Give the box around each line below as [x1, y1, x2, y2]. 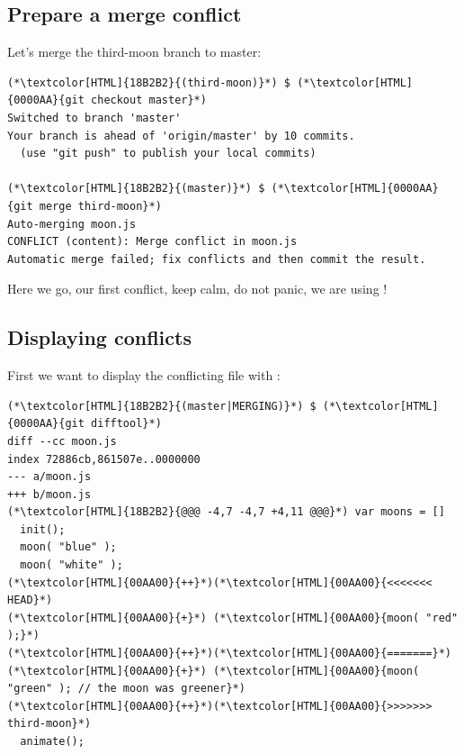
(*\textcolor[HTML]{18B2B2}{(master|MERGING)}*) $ [7, 399, 317, 413]
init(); [20, 522, 66, 536]
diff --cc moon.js [7, 434, 117, 448]
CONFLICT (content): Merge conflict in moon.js [7, 235, 298, 249]
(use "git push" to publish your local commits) [20, 147, 317, 160]
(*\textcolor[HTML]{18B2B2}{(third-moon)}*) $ [7, 76, 290, 89]
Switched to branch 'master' [7, 111, 182, 124]
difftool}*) [91, 417, 162, 431]
